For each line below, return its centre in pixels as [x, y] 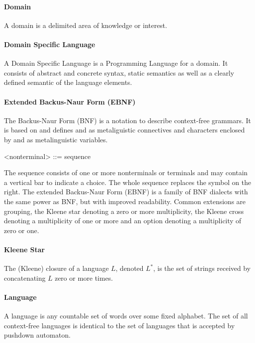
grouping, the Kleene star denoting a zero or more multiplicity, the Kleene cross [124, 211]
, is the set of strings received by [202, 268]
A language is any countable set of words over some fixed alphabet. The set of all [126, 316]
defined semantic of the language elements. [68, 82]
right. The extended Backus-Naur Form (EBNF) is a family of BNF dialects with [126, 192]
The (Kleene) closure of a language [56, 268]
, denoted [129, 268]
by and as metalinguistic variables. [56, 139]
